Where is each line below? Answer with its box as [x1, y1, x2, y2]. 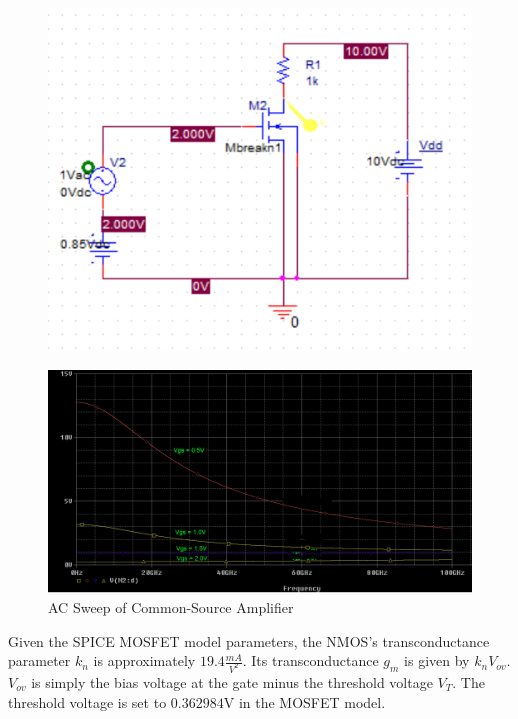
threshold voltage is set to [8, 691, 167, 712]
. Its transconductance [242, 650, 379, 671]
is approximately [93, 650, 196, 671]
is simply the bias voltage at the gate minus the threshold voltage [31, 672, 433, 692]
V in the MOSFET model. [223, 691, 386, 712]
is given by [404, 650, 470, 671]
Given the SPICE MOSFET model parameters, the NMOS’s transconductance [8, 630, 490, 651]
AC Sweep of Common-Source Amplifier [48, 596, 294, 617]
